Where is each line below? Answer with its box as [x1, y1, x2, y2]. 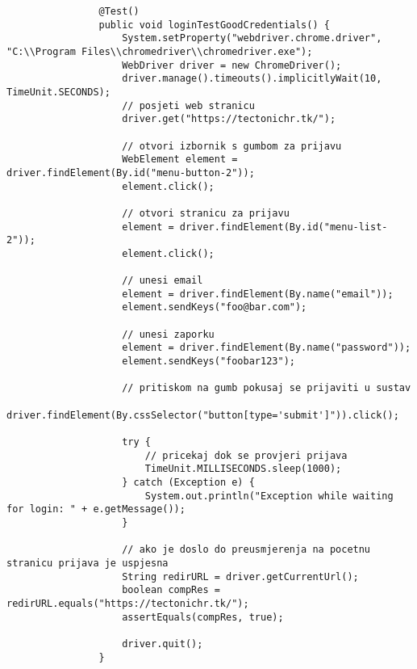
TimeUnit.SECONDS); [6, 86, 111, 98]
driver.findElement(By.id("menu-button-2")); [6, 166, 255, 179]
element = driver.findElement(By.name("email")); [122, 288, 394, 300]
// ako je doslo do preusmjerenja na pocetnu [122, 544, 371, 556]
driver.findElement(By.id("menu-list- [179, 221, 388, 233]
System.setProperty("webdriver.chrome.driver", [122, 32, 382, 44]
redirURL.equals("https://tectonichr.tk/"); [6, 597, 249, 609]
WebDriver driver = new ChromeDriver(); [122, 59, 342, 71]
